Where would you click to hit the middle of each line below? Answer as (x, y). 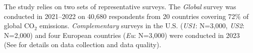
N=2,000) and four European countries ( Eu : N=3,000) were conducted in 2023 (122, 35)
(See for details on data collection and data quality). (83, 44)
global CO (19, 26)
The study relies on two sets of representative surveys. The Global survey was (120, 6)
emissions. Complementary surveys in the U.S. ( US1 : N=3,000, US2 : (142, 26)
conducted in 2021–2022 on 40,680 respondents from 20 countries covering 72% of (126, 16)
